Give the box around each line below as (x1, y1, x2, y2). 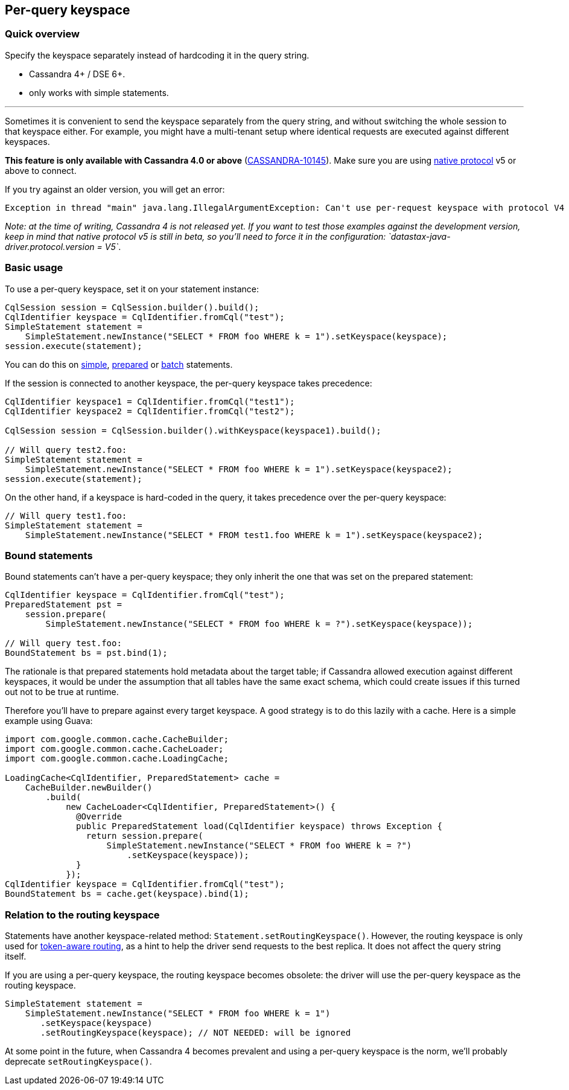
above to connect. (5, 165, 77, 176)
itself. (5, 951, 27, 962)
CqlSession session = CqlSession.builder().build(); (5, 302, 259, 312)
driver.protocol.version (5, 241, 95, 252)
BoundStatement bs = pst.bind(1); (5, 648, 168, 658)
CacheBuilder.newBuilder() (25, 783, 153, 793)
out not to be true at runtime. (5, 687, 119, 697)
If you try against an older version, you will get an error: (5, 184, 225, 194)
